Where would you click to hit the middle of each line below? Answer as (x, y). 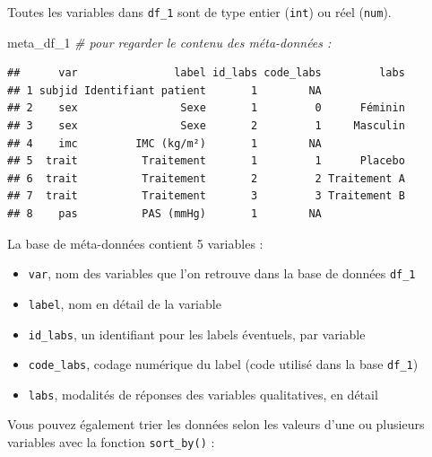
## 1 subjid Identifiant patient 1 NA (164, 90)
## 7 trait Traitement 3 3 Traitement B (206, 196)
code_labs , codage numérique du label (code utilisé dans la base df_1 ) (223, 364)
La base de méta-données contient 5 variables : (135, 243)
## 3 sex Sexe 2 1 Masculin (206, 126)
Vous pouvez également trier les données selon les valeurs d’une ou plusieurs (216, 424)
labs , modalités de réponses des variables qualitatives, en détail (203, 394)
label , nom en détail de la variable (125, 303)
